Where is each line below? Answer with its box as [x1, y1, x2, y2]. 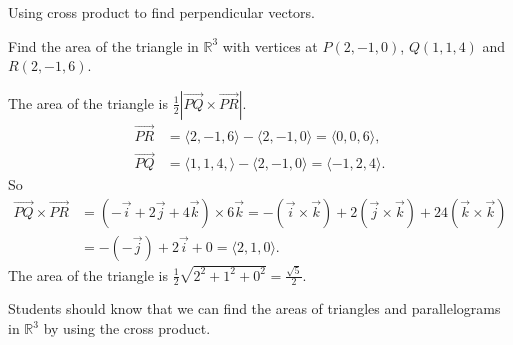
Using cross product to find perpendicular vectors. [8, 2, 315, 22]
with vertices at [222, 35, 318, 56]
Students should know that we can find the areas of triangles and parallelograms [8, 298, 501, 319]
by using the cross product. [43, 318, 211, 339]
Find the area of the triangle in [8, 35, 199, 56]
